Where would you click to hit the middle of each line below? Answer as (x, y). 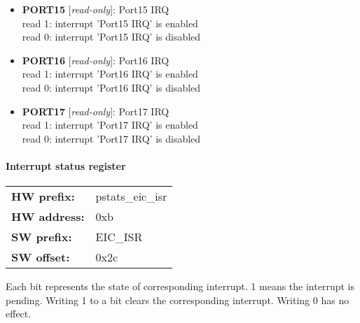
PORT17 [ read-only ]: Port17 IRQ (96, 111)
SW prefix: (42, 237)
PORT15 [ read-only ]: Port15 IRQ (96, 9)
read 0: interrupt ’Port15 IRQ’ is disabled (111, 37)
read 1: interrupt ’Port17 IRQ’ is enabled (110, 125)
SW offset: (41, 257)
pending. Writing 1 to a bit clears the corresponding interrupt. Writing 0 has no (178, 300)
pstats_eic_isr (131, 196)
